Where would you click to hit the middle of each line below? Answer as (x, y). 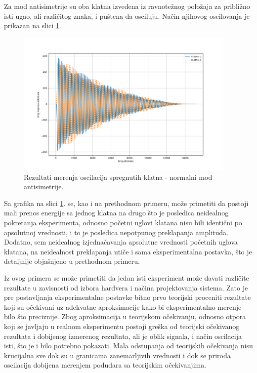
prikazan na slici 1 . (33, 25)
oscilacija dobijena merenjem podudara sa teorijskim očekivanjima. (105, 365)
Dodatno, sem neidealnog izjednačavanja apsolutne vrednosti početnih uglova (121, 242)
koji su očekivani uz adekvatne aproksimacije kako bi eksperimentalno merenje (123, 307)
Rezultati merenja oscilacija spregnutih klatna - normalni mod (118, 177)
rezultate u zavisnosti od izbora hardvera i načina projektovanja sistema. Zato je (126, 287)
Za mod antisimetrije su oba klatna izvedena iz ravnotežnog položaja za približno (127, 6)
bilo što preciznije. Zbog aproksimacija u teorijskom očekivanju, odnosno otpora (125, 316)
